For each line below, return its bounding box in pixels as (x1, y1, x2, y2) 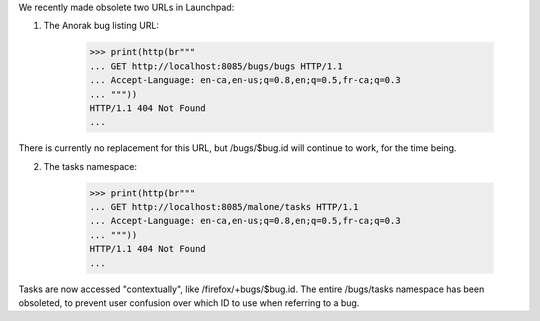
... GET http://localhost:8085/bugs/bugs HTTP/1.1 (89, 60, 344, 72)
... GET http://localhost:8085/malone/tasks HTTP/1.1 (89, 201, 359, 213)
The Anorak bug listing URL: (43, 20, 160, 32)
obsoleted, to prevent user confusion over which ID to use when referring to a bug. (18, 297, 360, 309)
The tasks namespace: (43, 160, 138, 172)
